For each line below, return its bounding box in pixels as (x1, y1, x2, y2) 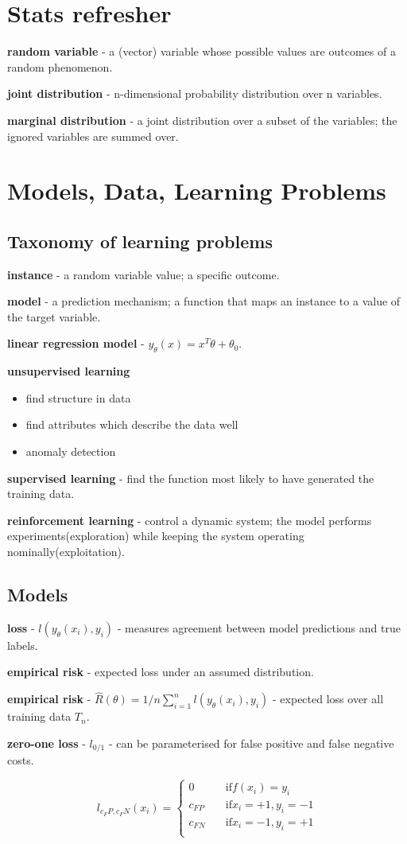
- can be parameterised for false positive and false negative (108, 734, 394, 751)
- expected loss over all (273, 690, 384, 707)
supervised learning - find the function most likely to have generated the (7, 469, 374, 486)
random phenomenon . (7, 58, 113, 75)
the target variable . (7, 308, 101, 325)
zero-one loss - (7, 734, 86, 751)
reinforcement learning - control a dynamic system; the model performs (7, 511, 372, 528)
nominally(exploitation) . (7, 543, 125, 559)
